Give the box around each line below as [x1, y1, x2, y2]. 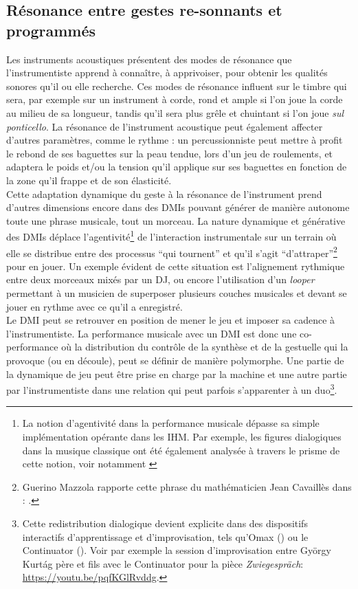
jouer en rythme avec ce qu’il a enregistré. [6, 299, 183, 313]
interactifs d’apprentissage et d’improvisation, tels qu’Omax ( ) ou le [22, 529, 309, 544]
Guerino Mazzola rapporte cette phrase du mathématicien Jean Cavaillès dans [22, 479, 352, 493]
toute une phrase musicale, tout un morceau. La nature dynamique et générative [6, 213, 346, 227]
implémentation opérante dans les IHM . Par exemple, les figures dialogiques [22, 430, 342, 443]
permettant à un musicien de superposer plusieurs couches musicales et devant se [6, 286, 347, 300]
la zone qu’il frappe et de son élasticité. [6, 173, 172, 187]
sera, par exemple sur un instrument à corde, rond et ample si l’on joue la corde [6, 92, 343, 107]
